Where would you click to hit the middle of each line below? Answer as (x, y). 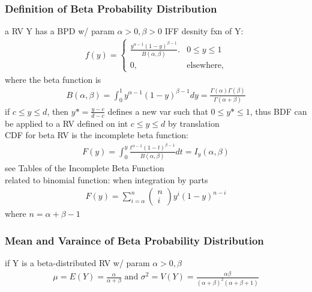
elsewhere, (205, 66)
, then (58, 111)
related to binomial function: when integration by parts (106, 179)
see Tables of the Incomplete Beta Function (85, 168)
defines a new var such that (158, 111)
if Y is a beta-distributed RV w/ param (77, 263)
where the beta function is (53, 79)
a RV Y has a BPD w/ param (60, 31)
